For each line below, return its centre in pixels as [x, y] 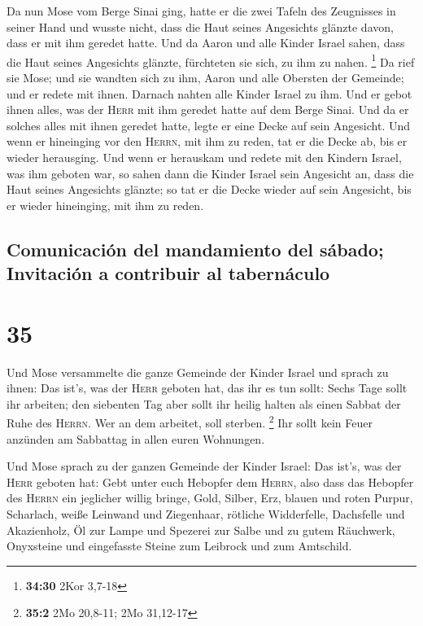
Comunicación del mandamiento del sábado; [195, 249]
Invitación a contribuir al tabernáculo [168, 273]
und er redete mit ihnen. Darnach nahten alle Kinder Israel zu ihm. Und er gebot [209, 93]
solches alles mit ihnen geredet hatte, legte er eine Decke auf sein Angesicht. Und [209, 125]
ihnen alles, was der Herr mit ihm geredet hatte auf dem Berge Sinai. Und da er [208, 109]
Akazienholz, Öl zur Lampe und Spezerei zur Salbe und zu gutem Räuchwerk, [201, 530]
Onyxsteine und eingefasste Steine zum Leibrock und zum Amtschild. [179, 546]
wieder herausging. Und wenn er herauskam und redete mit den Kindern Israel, [204, 157]
